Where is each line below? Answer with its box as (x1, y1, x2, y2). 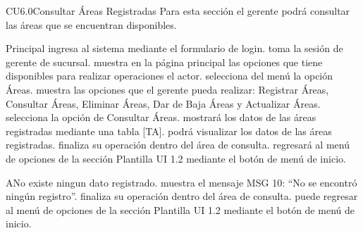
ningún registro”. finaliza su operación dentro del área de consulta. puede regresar (6, 189, 358, 203)
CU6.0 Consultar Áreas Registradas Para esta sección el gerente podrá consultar (6, 4, 350, 18)
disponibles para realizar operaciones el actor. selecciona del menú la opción (6, 68, 333, 83)
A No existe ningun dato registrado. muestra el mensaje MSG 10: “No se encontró (6, 175, 357, 189)
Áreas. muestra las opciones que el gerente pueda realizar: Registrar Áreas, (6, 82, 329, 96)
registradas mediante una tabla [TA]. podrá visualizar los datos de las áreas (6, 123, 332, 138)
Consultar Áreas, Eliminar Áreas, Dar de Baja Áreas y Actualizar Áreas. (6, 96, 321, 111)
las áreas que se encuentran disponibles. (6, 17, 177, 32)
